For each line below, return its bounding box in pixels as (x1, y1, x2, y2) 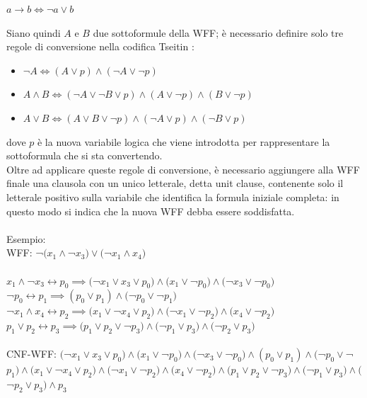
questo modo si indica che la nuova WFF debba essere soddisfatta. (6, 203, 295, 218)
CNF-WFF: (6, 346, 57, 361)
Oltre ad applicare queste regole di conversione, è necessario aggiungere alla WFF (6, 161, 360, 176)
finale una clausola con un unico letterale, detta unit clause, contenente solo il (6, 176, 344, 191)
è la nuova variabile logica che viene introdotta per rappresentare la (37, 134, 330, 149)
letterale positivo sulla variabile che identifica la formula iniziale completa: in (6, 189, 339, 204)
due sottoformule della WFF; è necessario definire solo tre (93, 25, 344, 40)
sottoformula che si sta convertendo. (6, 148, 163, 163)
